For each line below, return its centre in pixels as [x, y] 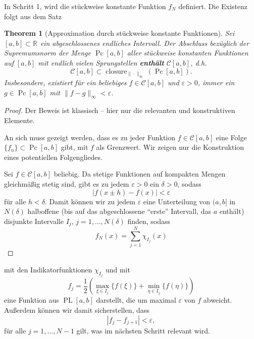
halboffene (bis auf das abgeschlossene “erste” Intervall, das [119, 211]
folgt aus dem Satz [33, 16]
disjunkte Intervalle [34, 221]
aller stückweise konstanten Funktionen [188, 53]
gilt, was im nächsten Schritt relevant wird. [143, 330]
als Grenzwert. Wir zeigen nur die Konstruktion [170, 147]
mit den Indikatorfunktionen [48, 269]
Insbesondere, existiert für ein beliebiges [65, 82]
